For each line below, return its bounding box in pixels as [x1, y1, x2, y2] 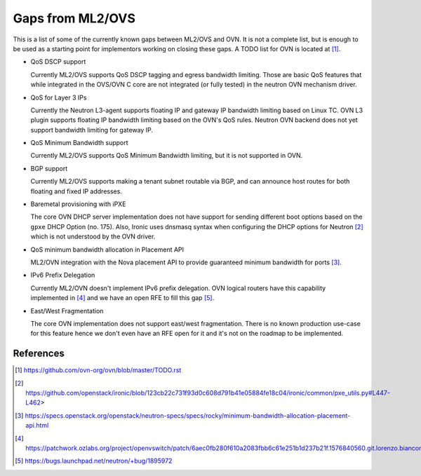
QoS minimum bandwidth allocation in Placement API [30, 245, 185, 254]
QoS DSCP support [30, 57, 86, 66]
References [13, 348, 65, 360]
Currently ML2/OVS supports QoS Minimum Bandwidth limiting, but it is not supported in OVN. [30, 151, 303, 160]
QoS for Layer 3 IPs [30, 93, 87, 102]
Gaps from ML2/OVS [13, 11, 136, 26]
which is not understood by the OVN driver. [30, 232, 156, 241]
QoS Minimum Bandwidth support [30, 139, 129, 147]
